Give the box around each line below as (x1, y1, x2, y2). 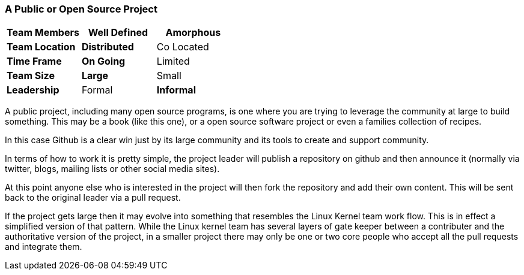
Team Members (7, 26, 79, 39)
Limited (156, 55, 190, 68)
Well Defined (88, 26, 148, 39)
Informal (156, 84, 196, 96)
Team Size (7, 69, 55, 82)
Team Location (7, 41, 76, 53)
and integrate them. (5, 241, 82, 252)
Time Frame (7, 55, 62, 68)
